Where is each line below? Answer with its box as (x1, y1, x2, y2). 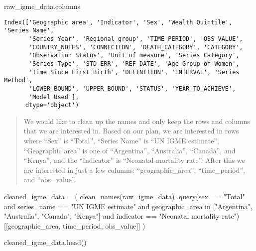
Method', (4, 77, 33, 84)
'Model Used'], (29, 93, 79, 101)
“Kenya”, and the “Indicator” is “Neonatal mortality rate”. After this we (23, 155, 245, 165)
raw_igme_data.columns (4, 1, 80, 11)
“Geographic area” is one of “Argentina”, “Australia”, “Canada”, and (23, 145, 236, 155)
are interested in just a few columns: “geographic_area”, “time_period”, (23, 164, 245, 175)
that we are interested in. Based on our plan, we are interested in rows (23, 125, 239, 136)
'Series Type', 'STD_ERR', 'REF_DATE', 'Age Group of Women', (29, 60, 240, 67)
